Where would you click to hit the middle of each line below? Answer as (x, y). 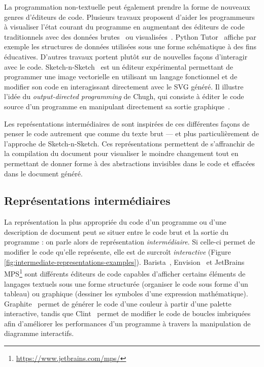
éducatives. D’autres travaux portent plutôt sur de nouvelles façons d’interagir (126, 56)
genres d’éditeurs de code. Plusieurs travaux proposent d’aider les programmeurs (129, 17)
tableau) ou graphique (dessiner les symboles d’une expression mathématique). (126, 294)
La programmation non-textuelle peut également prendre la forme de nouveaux (127, 7)
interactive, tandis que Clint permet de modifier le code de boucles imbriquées (127, 313)
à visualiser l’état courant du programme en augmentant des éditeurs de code (124, 27)
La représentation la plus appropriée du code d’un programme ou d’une (115, 222)
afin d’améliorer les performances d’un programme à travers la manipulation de (127, 323)
